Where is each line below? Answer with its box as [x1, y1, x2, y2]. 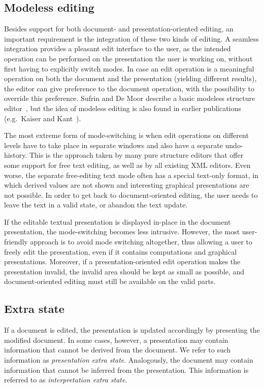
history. [4, 150, 27, 160]
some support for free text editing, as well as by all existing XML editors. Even [4, 159, 251, 170]
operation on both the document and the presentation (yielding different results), [4, 73, 257, 84]
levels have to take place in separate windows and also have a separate [4, 139, 223, 150]
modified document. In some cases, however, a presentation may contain [4, 334, 228, 345]
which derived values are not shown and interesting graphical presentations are [4, 180, 249, 190]
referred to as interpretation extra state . [4, 374, 127, 385]
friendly [4, 236, 28, 247]
